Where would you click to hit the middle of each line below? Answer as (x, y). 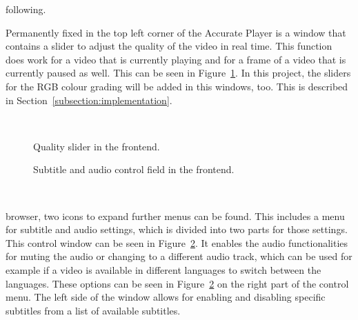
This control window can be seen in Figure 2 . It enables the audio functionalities (177, 242)
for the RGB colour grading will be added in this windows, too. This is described (177, 86)
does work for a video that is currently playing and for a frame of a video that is (176, 59)
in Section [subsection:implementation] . (89, 100)
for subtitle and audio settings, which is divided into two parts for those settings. (177, 229)
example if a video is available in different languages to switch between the (163, 269)
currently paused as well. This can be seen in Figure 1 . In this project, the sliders (178, 73)
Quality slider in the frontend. (97, 146)
